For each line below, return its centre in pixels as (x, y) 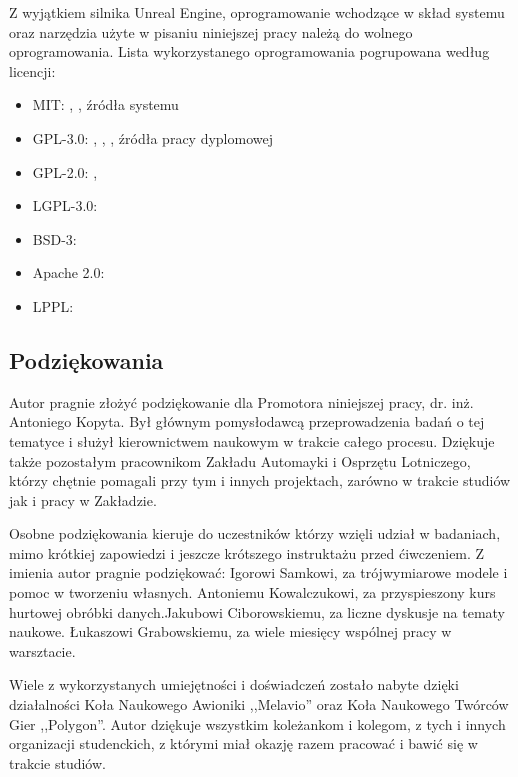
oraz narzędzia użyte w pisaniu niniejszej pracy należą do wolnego (211, 31)
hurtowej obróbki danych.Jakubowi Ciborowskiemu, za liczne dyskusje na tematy (257, 611)
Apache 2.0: (68, 272)
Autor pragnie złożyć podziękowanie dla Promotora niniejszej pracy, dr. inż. (241, 401)
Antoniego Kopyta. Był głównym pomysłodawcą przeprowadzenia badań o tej (247, 421)
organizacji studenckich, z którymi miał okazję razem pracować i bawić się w (243, 743)
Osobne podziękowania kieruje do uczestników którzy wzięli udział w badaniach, (255, 533)
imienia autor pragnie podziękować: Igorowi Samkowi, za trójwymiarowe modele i (258, 572)
